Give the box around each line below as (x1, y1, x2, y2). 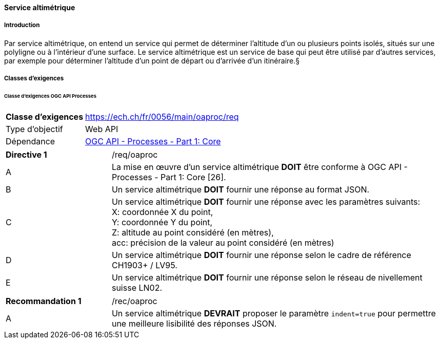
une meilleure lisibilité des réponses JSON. (111, 318, 277, 329)
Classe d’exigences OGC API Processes (4, 93, 96, 99)
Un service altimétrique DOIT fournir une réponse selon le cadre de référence (111, 249, 411, 260)
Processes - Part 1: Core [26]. (111, 171, 226, 182)
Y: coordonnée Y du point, (111, 217, 213, 227)
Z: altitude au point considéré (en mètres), (111, 227, 274, 238)
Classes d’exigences (4, 75, 64, 82)
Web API (85, 123, 118, 134)
